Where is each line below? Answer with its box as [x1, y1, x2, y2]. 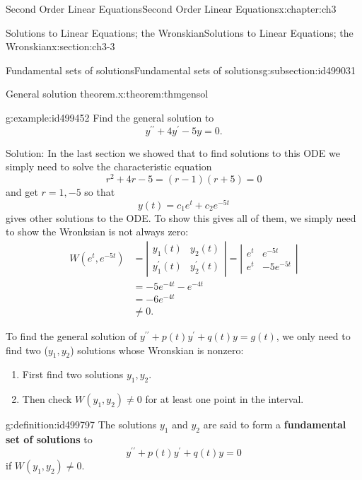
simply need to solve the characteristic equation [6, 159, 212, 174]
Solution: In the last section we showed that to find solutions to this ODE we [6, 145, 340, 160]
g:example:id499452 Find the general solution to [6, 110, 214, 124]
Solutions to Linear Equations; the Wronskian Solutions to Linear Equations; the [6, 25, 354, 40]
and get [6, 184, 38, 199]
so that [84, 184, 115, 199]
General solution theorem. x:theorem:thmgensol [6, 86, 209, 101]
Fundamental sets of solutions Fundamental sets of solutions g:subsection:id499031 [6, 62, 356, 77]
